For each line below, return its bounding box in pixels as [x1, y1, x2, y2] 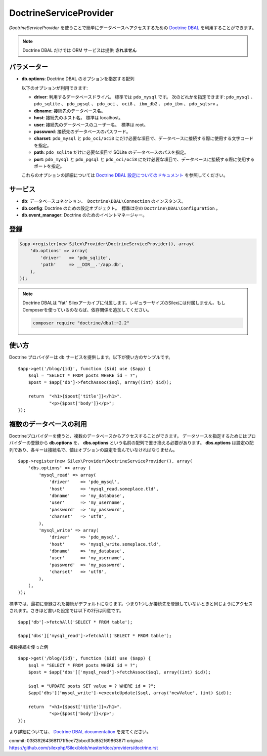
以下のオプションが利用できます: [21, 85, 89, 91]
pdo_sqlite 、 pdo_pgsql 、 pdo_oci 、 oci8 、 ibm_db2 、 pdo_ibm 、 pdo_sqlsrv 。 [34, 101, 221, 107]
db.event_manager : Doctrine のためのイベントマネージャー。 [21, 212, 147, 218]
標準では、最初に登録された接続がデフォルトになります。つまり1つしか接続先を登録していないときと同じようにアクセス [9, 601, 253, 607]
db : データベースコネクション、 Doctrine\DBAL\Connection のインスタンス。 [21, 198, 186, 204]
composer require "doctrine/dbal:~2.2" [33, 320, 130, 326]
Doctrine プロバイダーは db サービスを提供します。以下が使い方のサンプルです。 [9, 354, 173, 360]
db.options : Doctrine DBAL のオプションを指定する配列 [21, 76, 134, 82]
